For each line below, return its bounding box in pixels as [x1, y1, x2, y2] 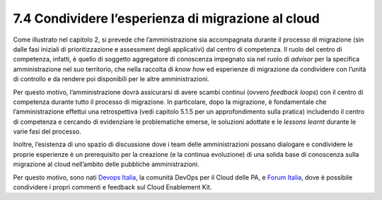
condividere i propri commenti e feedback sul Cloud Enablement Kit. [13, 183, 212, 192]
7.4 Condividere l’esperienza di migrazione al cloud [13, 11, 320, 26]
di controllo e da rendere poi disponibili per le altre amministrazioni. [13, 75, 209, 83]
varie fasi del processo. [13, 127, 81, 136]
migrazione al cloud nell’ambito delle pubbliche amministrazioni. [13, 160, 199, 169]
